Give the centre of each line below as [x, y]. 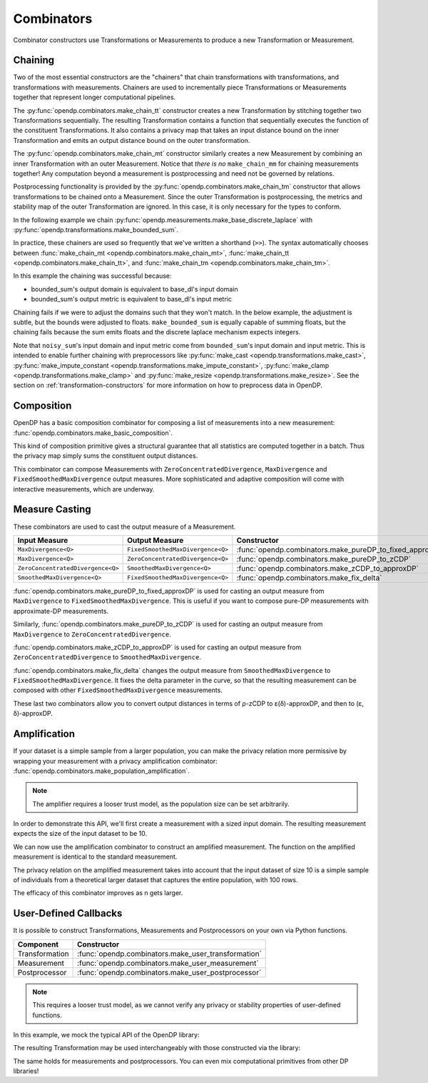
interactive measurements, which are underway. [84, 489]
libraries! [26, 1071]
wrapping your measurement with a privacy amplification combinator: [115, 761]
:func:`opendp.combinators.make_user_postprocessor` [169, 972]
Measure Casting [52, 510]
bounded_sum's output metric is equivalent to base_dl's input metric [131, 299]
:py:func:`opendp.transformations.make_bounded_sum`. [96, 229]
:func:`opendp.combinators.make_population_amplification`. [102, 771]
